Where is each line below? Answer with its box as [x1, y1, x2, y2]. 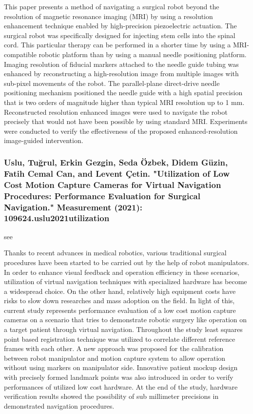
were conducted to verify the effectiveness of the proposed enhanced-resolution [4, 125, 238, 136]
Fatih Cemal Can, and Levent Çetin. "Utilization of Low [4, 167, 230, 179]
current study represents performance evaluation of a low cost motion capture [4, 305, 236, 315]
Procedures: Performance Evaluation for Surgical [4, 189, 200, 202]
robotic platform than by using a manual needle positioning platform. [39, 49, 247, 59]
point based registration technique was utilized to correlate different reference [4, 333, 235, 344]
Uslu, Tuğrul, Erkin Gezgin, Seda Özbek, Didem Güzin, [4, 156, 228, 168]
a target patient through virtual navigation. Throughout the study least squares [4, 324, 243, 334]
